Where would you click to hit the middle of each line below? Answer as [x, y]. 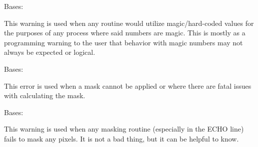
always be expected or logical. [50, 52]
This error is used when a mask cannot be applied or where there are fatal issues [128, 85]
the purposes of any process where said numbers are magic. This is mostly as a [125, 33]
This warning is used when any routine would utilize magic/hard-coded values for [129, 23]
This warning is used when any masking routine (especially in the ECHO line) [124, 129]
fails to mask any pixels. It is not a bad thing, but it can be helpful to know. [121, 138]
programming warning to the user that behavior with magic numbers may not [123, 42]
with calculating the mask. [45, 95]
